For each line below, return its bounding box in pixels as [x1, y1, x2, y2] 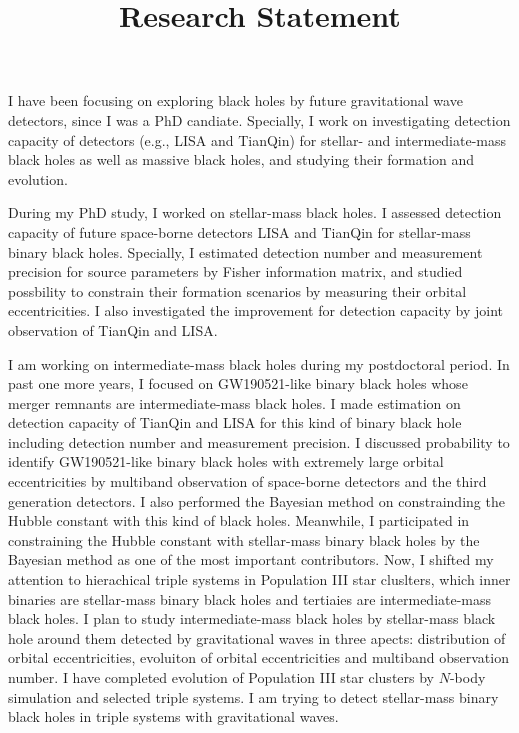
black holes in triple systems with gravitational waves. [8, 706, 339, 727]
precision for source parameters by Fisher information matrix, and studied [8, 261, 463, 282]
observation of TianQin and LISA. [8, 319, 218, 340]
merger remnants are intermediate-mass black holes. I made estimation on [8, 392, 461, 413]
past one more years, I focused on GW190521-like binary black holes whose [8, 373, 468, 394]
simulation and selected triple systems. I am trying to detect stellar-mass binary [8, 686, 499, 707]
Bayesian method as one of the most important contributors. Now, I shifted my [8, 549, 494, 570]
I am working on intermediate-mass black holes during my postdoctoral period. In [8, 353, 510, 374]
